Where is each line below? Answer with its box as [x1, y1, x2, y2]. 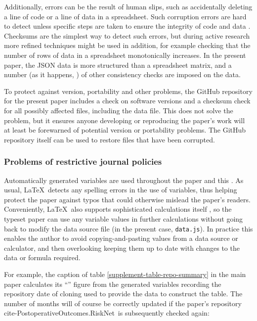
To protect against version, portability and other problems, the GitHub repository [4, 86, 253, 96]
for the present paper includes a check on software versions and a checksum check [4, 95, 251, 106]
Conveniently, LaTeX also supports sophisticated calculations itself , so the [4, 204, 232, 214]
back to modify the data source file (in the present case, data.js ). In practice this [4, 223, 253, 233]
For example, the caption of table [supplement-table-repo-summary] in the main [4, 269, 246, 279]
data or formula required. [4, 252, 81, 263]
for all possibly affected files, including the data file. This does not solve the [4, 105, 233, 115]
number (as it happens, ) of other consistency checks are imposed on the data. [4, 69, 241, 80]
